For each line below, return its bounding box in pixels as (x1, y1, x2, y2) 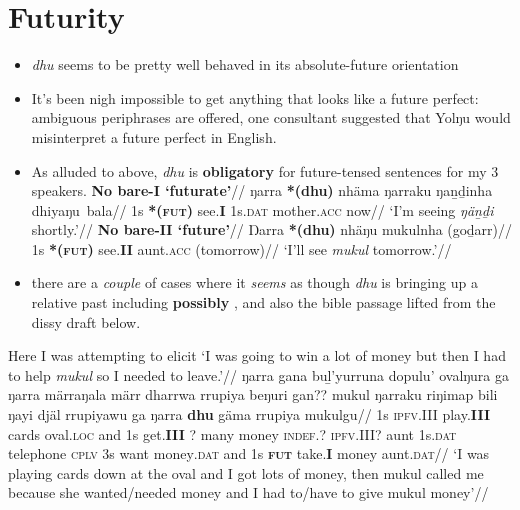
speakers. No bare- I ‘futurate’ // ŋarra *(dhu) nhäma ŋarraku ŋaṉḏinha (31, 180, 493, 201)
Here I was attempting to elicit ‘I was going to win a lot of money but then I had (8, 345, 506, 366)
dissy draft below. (31, 311, 141, 332)
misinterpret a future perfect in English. (31, 126, 277, 147)
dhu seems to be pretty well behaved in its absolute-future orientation (31, 54, 459, 75)
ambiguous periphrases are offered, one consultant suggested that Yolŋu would (31, 107, 511, 128)
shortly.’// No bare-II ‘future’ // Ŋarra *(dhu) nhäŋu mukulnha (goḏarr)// (31, 219, 513, 240)
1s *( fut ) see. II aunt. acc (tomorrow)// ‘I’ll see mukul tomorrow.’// (31, 238, 452, 259)
